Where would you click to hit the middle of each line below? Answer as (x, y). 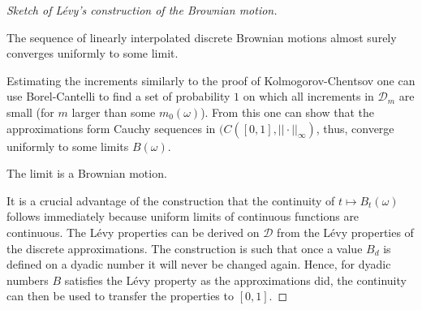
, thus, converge (355, 128)
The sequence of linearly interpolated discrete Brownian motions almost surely (202, 37)
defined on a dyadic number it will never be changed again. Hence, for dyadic (199, 264)
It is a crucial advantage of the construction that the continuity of (171, 200)
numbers (28, 280)
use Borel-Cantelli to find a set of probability (118, 96)
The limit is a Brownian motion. (87, 173)
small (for (30, 112)
